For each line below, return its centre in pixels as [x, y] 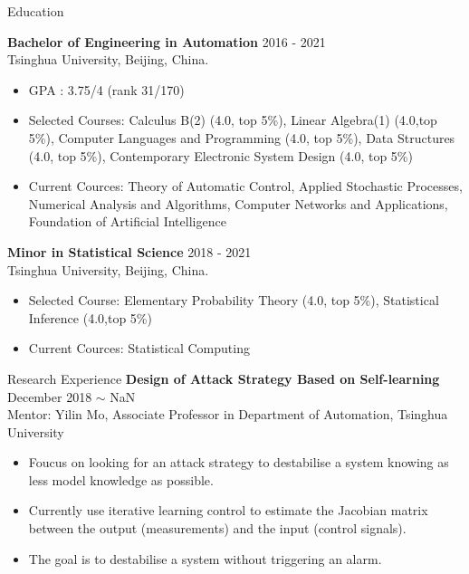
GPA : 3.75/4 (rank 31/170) [106, 89]
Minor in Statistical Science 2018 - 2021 [129, 251]
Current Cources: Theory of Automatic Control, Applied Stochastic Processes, [245, 186]
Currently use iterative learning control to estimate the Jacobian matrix [228, 510]
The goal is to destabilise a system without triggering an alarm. [205, 558]
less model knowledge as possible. [121, 479]
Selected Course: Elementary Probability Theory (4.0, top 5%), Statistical [234, 300]
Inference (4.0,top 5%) [90, 317]
